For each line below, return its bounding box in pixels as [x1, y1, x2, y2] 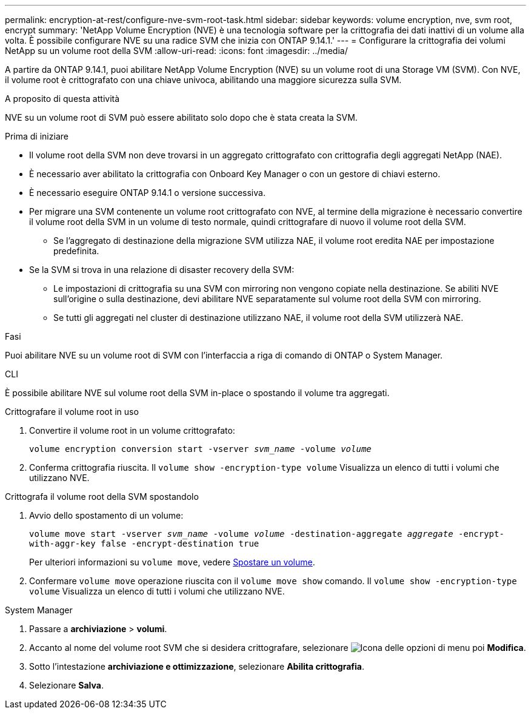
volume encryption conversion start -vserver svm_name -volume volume [29, 444, 372, 454]
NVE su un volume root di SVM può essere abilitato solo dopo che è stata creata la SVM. [5, 112, 358, 123]
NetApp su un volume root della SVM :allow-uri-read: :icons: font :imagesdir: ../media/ [5, 45, 348, 56]
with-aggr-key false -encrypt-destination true [29, 539, 259, 548]
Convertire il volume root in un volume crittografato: [29, 425, 235, 436]
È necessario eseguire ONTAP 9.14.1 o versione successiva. [29, 187, 265, 198]
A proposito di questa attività [5, 93, 120, 104]
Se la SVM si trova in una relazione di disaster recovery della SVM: [29, 264, 295, 275]
